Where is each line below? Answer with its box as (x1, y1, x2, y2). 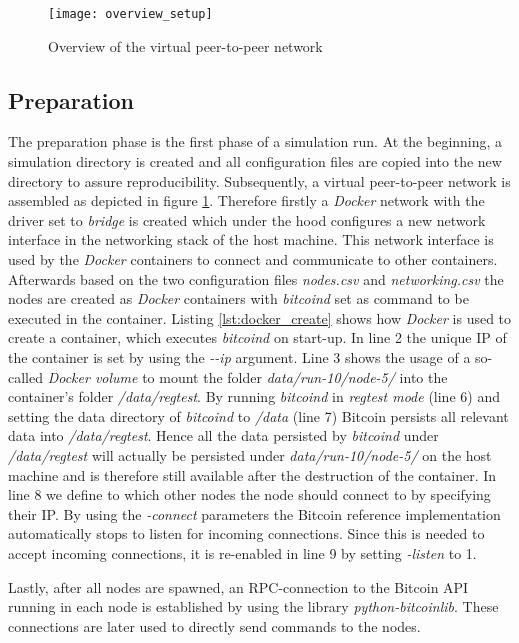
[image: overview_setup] (48, 7, 213, 21)
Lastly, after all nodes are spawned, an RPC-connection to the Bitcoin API (8, 576, 469, 597)
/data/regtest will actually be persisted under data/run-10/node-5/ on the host (8, 444, 492, 465)
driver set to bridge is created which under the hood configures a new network (8, 209, 486, 230)
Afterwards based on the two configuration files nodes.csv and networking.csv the (8, 268, 504, 289)
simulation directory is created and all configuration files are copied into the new (8, 151, 502, 172)
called (8, 366, 43, 387)
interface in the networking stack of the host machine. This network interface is (8, 229, 494, 250)
